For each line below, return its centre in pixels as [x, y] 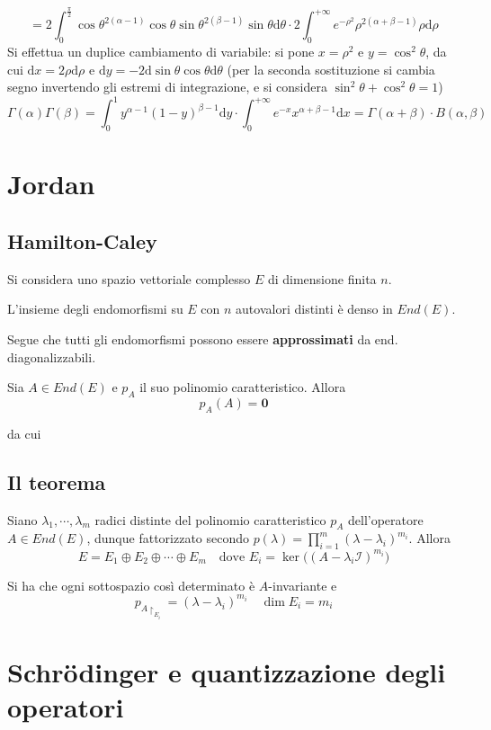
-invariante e [303, 585]
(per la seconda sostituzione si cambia [331, 69]
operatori [66, 706]
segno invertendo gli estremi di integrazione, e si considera [167, 87]
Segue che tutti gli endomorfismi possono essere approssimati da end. [203, 339]
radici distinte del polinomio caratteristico [210, 519]
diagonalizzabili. [52, 356]
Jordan [51, 184]
